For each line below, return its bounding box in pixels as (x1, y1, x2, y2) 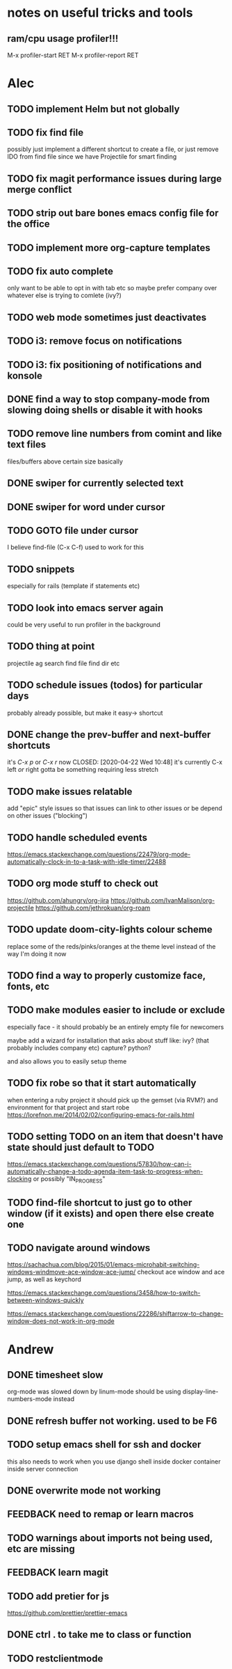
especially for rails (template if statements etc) (7, 582, 140, 590)
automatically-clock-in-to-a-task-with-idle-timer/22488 (7, 857, 167, 866)
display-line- (182, 1387, 219, 1396)
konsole (7, 370, 43, 381)
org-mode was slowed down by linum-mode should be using (7, 1387, 181, 1396)
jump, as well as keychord (7, 1275, 82, 1283)
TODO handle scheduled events (7, 832, 148, 844)
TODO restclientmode (7, 1652, 103, 1664)
